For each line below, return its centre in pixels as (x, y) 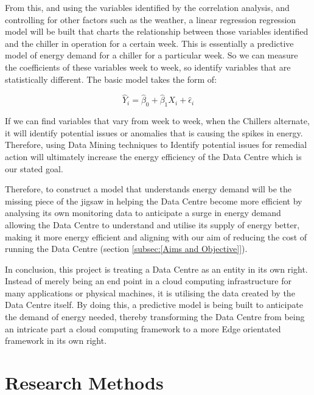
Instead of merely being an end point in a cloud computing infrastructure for (148, 281)
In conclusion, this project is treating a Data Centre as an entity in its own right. (156, 269)
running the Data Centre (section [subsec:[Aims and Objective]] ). (126, 249)
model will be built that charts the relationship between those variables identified (157, 31)
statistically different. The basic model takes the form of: (111, 79)
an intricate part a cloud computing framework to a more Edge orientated (143, 328)
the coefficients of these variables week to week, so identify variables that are (148, 67)
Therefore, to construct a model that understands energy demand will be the (148, 189)
